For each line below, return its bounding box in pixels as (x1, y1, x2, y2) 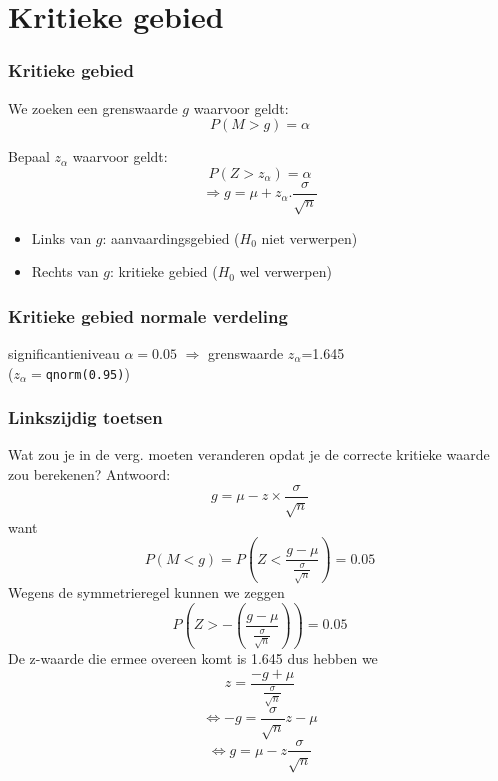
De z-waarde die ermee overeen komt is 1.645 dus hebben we (8, 648, 378, 669)
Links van (31, 227, 92, 248)
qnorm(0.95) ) (45, 362, 130, 383)
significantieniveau (8, 343, 120, 364)
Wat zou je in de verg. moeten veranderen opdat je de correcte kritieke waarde (8, 444, 490, 465)
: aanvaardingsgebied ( (102, 227, 240, 248)
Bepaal (8, 146, 50, 167)
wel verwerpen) (239, 261, 332, 282)
